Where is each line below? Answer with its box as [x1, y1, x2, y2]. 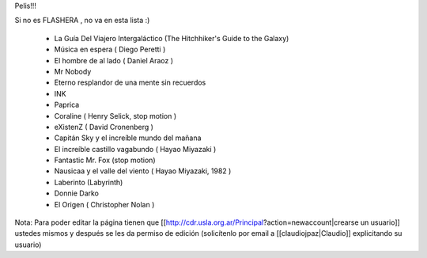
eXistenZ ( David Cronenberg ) [54, 122, 154, 131]
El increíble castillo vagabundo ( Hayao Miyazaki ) [54, 144, 217, 154]
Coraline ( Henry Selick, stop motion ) [54, 111, 177, 120]
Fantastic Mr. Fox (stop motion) [54, 155, 156, 165]
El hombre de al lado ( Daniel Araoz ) [54, 55, 174, 65]
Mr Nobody [54, 66, 92, 76]
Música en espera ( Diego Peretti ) [54, 44, 166, 55]
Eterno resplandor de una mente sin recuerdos [54, 78, 206, 87]
